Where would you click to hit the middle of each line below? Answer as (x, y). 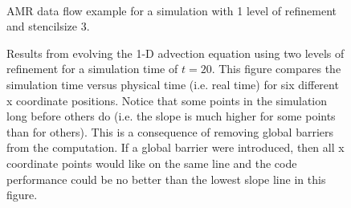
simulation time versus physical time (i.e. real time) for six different (173, 84)
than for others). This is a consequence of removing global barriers (170, 131)
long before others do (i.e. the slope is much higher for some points (171, 116)
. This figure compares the (276, 69)
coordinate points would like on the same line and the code (152, 163)
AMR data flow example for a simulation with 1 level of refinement (171, 10)
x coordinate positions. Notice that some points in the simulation (167, 100)
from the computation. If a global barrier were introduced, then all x (175, 147)
